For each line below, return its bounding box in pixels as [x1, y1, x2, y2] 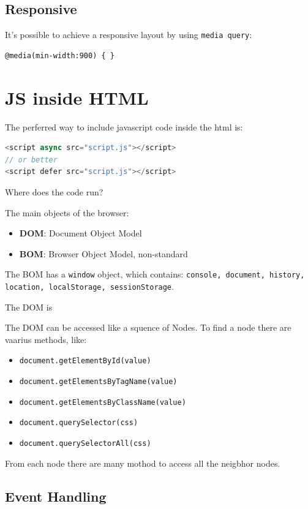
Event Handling [5, 486, 107, 505]
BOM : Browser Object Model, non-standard [19, 247, 188, 260]
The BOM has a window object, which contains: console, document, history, [5, 268, 305, 281]
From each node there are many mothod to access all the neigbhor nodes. [5, 456, 280, 469]
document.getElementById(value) [19, 356, 151, 366]
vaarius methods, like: [5, 333, 87, 345]
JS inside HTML [5, 85, 149, 110]
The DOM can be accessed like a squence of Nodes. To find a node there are [5, 321, 291, 334]
